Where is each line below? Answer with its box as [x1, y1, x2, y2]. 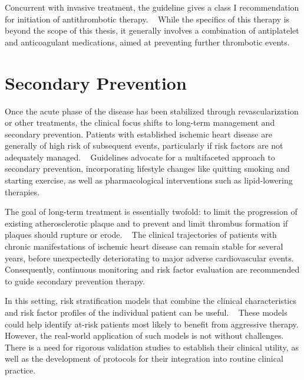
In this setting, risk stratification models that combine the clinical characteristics [5, 294, 296, 307]
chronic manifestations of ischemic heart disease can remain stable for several [5, 240, 283, 253]
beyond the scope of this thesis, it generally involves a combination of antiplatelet [5, 24, 299, 37]
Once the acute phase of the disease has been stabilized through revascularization [5, 104, 299, 117]
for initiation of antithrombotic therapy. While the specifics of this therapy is [5, 12, 290, 25]
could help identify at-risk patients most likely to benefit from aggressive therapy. [5, 317, 299, 330]
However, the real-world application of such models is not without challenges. [5, 329, 284, 342]
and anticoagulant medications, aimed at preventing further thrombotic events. [5, 35, 290, 48]
